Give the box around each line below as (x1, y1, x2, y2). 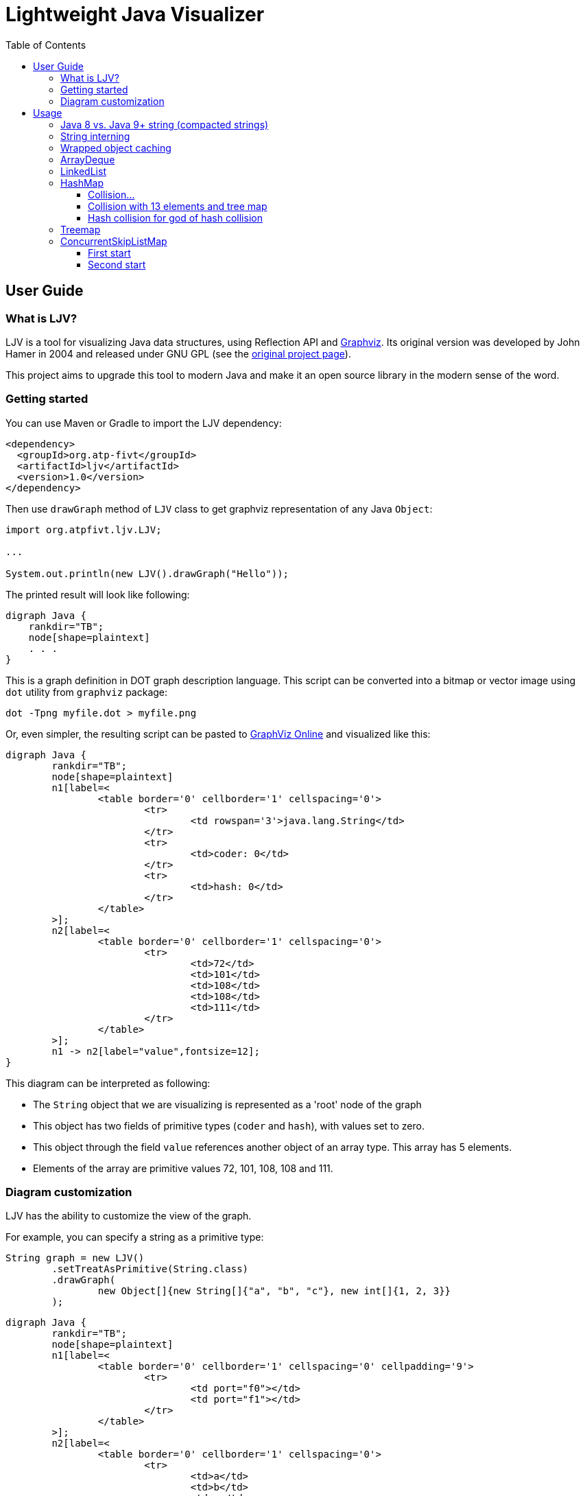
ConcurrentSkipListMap (60, 235, 167, 247)
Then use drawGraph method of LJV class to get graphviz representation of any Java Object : (5, 502, 433, 515)
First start (88, 246, 131, 259)
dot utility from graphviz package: (5, 686, 168, 698)
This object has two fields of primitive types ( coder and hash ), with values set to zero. (33, 1119, 425, 1132)
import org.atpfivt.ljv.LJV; (5, 524, 162, 535)
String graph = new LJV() (5, 1252, 145, 1264)
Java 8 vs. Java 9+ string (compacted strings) (60, 118, 269, 130)
